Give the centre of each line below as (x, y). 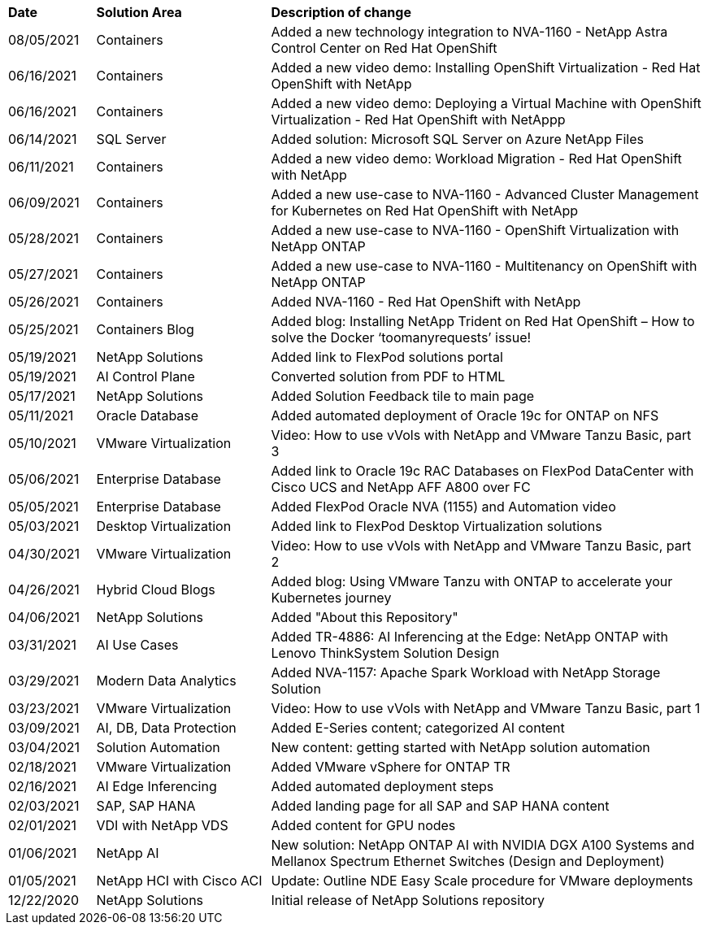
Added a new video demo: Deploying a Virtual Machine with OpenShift (486, 103)
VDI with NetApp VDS (162, 825)
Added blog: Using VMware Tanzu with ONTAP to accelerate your (472, 581)
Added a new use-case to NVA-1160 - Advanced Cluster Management (485, 194)
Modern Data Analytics (166, 681)
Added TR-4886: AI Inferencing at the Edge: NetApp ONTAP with (469, 637)
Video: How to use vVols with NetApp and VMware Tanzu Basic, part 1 (486, 708)
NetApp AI (128, 853)
